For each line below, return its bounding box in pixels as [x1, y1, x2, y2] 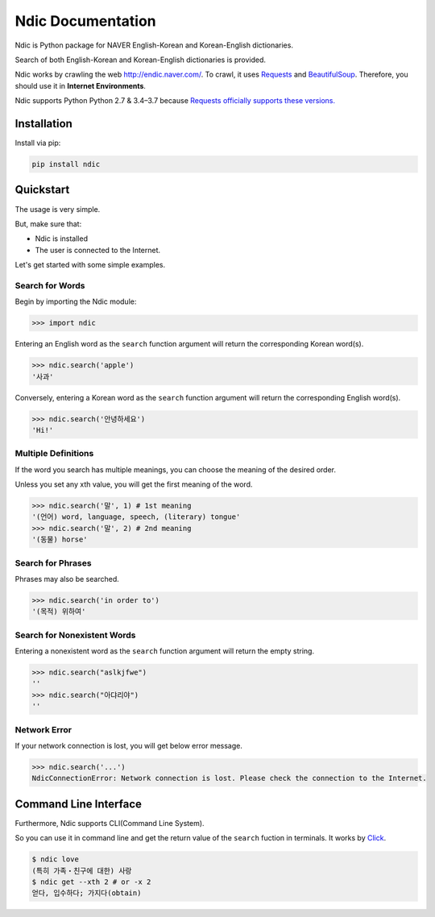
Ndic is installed [35, 234, 89, 243]
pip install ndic [31, 160, 101, 168]
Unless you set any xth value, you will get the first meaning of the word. [14, 479, 253, 489]
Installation [14, 117, 72, 131]
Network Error [14, 724, 72, 735]
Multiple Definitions [14, 448, 94, 459]
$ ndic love [31, 855, 80, 864]
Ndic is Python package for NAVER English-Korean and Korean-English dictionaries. [14, 40, 294, 50]
